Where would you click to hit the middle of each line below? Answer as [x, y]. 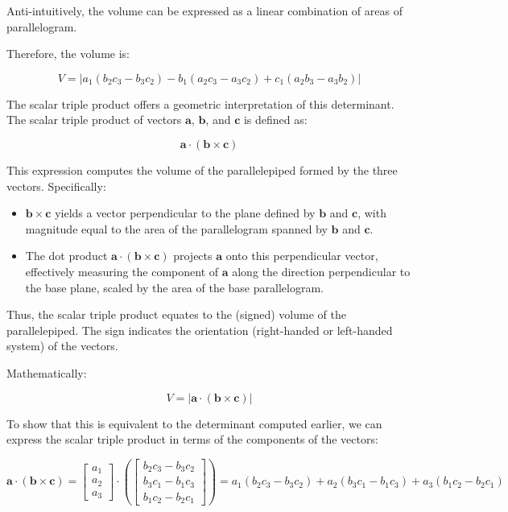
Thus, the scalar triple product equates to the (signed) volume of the [176, 314]
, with [372, 213]
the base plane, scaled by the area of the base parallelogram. [174, 287]
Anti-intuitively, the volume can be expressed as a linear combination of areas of [204, 10]
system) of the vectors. [62, 346]
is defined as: [275, 120]
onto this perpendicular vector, [302, 256]
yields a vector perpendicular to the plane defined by [185, 213]
